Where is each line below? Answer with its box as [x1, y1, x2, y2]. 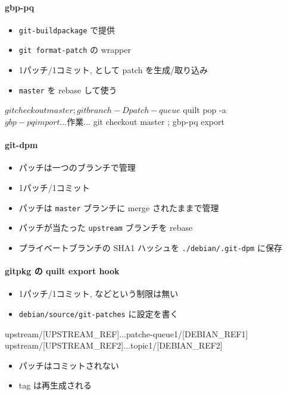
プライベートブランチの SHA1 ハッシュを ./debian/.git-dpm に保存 [18, 241, 282, 253]
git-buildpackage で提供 [18, 23, 116, 36]
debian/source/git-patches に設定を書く [18, 307, 179, 319]
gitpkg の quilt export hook [5, 265, 120, 277]
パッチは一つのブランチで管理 [18, 161, 136, 174]
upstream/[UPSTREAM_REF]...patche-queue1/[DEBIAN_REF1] [5, 327, 248, 340]
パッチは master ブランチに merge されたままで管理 [18, 201, 219, 214]
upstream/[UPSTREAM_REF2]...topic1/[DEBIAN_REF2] [5, 339, 223, 352]
